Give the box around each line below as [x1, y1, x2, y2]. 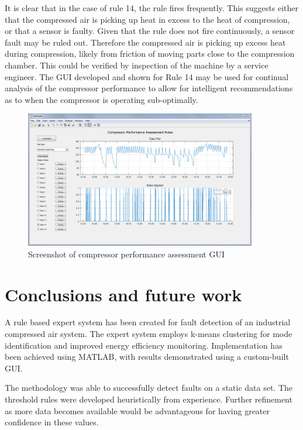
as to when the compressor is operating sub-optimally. [5, 93, 198, 105]
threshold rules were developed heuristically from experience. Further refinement [5, 393, 292, 405]
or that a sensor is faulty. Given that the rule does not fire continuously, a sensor [5, 25, 295, 37]
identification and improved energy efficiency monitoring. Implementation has [5, 339, 283, 351]
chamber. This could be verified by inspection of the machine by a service [5, 59, 268, 71]
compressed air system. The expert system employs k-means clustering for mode [5, 328, 292, 340]
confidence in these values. [5, 416, 99, 428]
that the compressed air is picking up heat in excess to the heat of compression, [5, 13, 290, 25]
